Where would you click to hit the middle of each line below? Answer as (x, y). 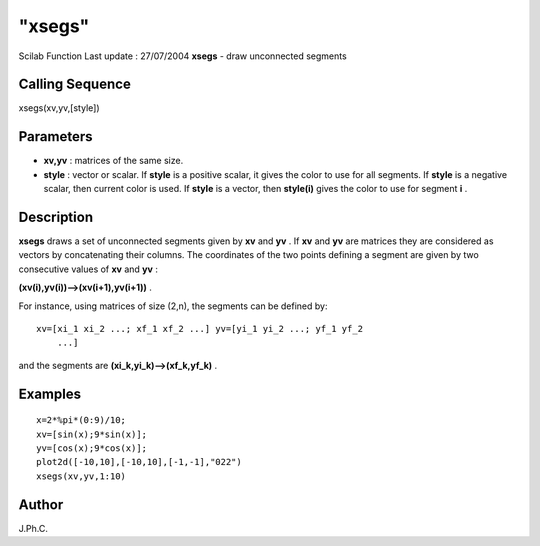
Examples (50, 393)
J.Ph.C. (33, 528)
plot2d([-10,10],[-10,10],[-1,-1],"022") (139, 462)
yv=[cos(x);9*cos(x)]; (92, 448)
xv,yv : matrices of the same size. (113, 161)
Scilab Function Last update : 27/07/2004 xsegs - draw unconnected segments (182, 56)
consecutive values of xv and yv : (88, 269)
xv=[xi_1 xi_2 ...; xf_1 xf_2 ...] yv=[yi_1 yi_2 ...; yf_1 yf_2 (200, 328)
